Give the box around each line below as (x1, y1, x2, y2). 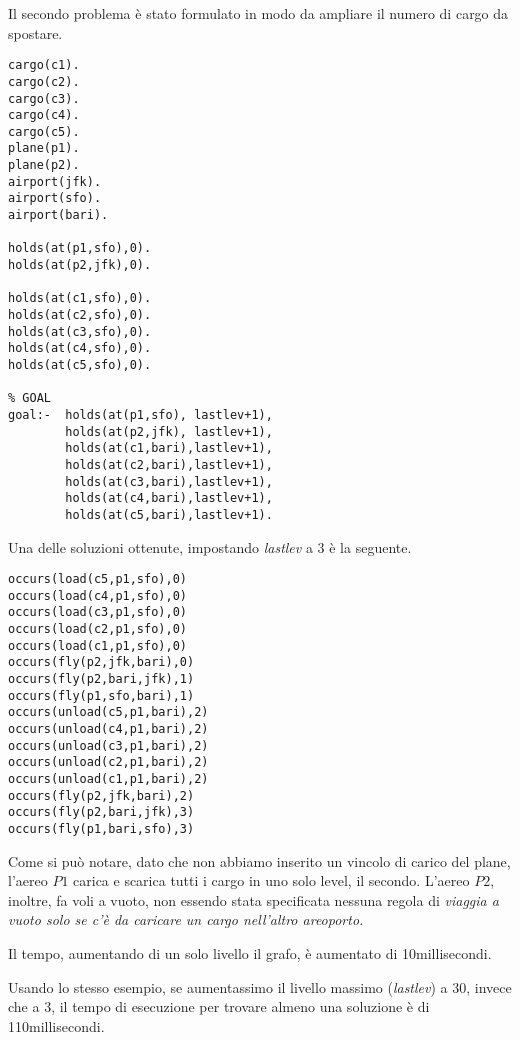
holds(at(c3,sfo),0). (8, 324, 152, 339)
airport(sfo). (8, 191, 102, 206)
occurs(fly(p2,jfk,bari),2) (8, 788, 195, 803)
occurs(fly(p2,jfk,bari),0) (8, 655, 195, 670)
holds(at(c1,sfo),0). (8, 291, 152, 306)
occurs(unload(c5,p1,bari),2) (8, 705, 209, 720)
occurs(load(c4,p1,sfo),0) (8, 588, 187, 603)
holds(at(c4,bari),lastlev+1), (65, 491, 273, 506)
